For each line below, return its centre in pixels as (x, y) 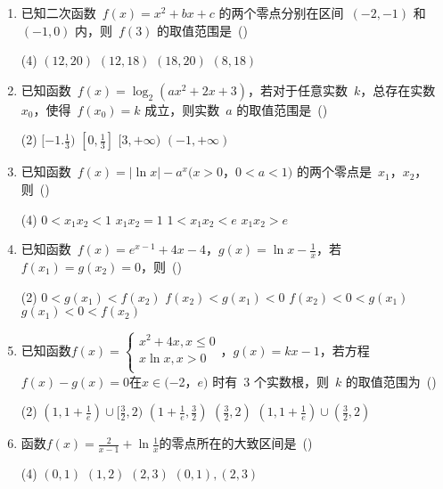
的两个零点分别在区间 (281, 12)
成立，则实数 (182, 109)
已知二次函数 (58, 12)
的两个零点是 (334, 171)
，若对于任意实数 (298, 90)
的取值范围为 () (391, 381)
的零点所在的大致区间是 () (236, 443)
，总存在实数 (398, 90)
